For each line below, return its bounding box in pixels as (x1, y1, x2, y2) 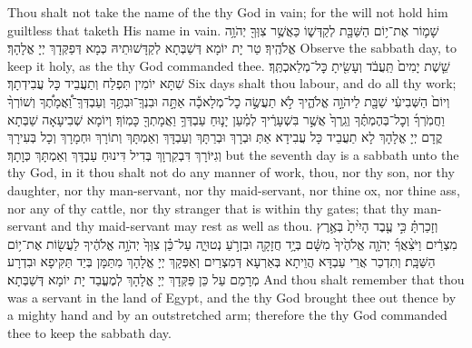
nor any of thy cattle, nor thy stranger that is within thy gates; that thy (7, 198, 409, 217)
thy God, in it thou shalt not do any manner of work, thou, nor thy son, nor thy (7, 163, 455, 182)
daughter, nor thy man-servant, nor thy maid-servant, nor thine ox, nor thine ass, (7, 180, 460, 199)
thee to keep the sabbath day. (7, 323, 172, 342)
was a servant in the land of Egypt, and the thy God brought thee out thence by (7, 287, 457, 306)
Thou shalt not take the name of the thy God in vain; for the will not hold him (7, 3, 448, 21)
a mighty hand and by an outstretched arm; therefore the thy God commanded (7, 305, 447, 324)
